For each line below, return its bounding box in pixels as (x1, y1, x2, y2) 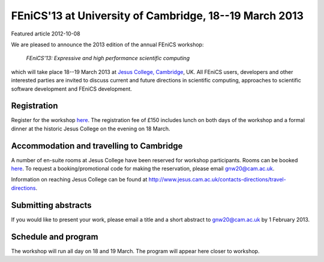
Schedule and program (11, 231, 98, 242)
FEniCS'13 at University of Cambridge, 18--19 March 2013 (11, 9, 304, 22)
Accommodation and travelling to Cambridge (11, 141, 183, 151)
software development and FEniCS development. (11, 85, 132, 93)
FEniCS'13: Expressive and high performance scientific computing (26, 55, 190, 62)
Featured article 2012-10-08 (11, 30, 80, 37)
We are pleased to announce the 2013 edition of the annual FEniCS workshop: (11, 41, 204, 48)
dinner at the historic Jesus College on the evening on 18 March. (11, 125, 170, 132)
